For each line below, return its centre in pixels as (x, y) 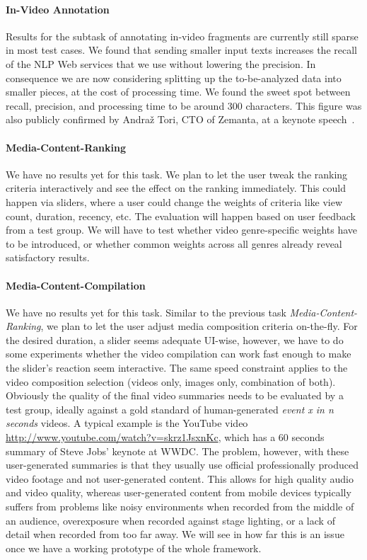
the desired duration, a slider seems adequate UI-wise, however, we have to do (175, 339)
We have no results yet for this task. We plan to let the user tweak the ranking (177, 174)
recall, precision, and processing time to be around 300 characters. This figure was (184, 105)
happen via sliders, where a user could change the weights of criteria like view (174, 201)
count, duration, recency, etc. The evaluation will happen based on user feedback (181, 216)
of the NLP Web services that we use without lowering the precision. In (161, 63)
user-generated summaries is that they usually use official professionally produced (182, 465)
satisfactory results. (48, 257)
